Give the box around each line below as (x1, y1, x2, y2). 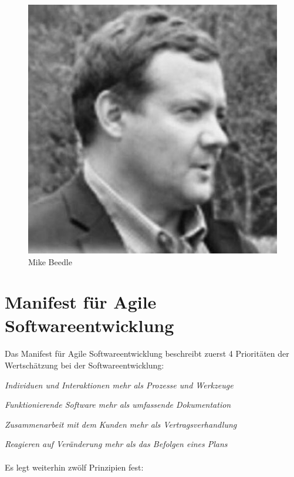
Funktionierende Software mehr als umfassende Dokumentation (5, 398, 231, 411)
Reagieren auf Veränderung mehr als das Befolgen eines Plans (5, 438, 228, 450)
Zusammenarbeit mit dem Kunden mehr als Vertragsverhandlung (5, 418, 237, 430)
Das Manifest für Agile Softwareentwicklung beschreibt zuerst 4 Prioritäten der (5, 347, 289, 360)
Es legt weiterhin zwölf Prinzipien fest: (5, 461, 144, 473)
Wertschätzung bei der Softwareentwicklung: (5, 358, 164, 371)
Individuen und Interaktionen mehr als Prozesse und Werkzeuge (5, 378, 234, 391)
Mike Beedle (28, 255, 72, 268)
